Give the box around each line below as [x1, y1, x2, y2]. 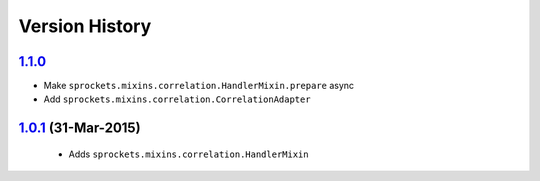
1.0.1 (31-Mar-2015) [18, 120, 141, 137]
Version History [18, 15, 152, 37]
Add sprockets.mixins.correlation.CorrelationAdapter [43, 93, 311, 105]
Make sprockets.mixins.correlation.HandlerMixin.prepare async [43, 80, 355, 92]
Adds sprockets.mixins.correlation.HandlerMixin [68, 148, 309, 160]
